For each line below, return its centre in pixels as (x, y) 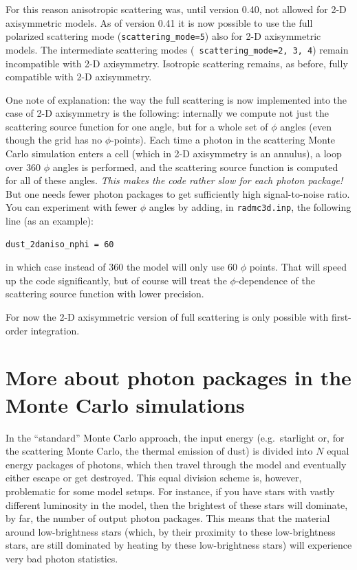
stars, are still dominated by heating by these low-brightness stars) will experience (179, 545)
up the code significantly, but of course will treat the (116, 280)
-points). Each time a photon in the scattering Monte (223, 140)
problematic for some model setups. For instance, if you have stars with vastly (170, 491)
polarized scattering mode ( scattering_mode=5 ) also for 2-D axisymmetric (163, 36)
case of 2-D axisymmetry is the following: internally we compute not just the (167, 113)
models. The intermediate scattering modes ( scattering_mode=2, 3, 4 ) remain (177, 49)
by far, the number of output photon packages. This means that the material (168, 518)
